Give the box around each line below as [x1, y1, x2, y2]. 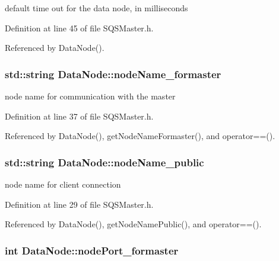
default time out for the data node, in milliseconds [5, 2, 188, 14]
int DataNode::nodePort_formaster [5, 243, 179, 257]
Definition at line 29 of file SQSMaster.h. [5, 198, 154, 210]
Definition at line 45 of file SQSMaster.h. [5, 21, 154, 34]
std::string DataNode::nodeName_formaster [5, 66, 221, 81]
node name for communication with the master [5, 90, 176, 102]
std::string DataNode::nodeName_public [5, 154, 204, 169]
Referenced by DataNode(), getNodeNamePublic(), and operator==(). [5, 218, 262, 230]
